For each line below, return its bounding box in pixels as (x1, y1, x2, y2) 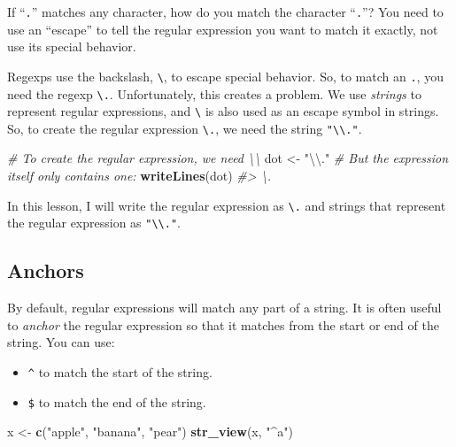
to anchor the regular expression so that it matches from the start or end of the (7, 315, 439, 334)
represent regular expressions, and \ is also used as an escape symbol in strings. (7, 102, 439, 120)
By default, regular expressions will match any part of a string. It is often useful (7, 298, 442, 317)
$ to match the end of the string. (27, 392, 206, 411)
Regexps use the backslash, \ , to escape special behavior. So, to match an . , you (7, 66, 444, 85)
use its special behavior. (7, 37, 136, 56)
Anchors (7, 257, 84, 284)
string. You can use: (7, 333, 115, 351)
